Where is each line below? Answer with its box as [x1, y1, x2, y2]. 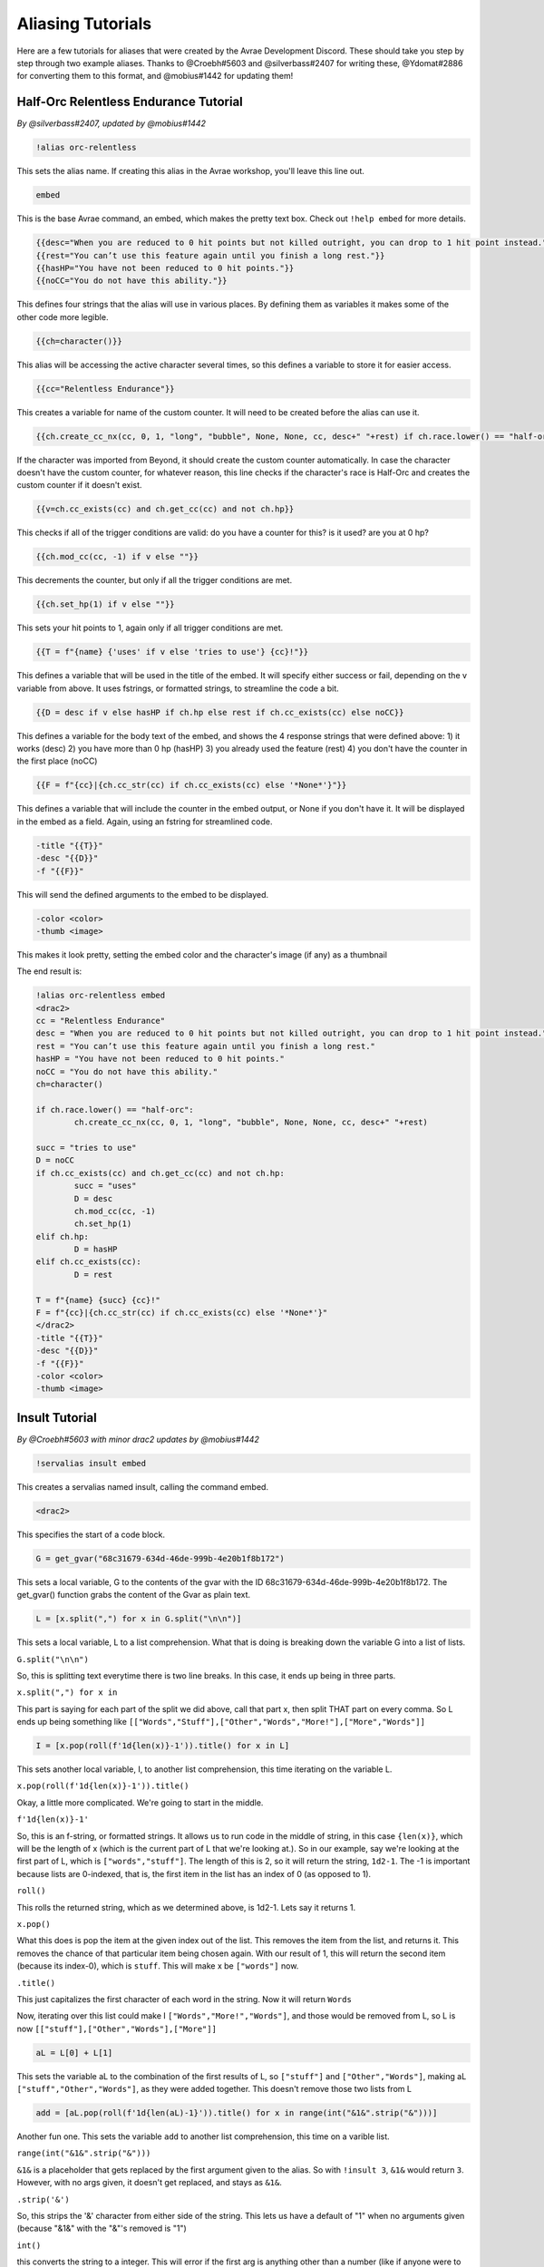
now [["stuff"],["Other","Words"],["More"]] [16, 2023, 218, 2034]
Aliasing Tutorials [16, 14, 152, 34]
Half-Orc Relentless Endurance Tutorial [16, 94, 244, 110]
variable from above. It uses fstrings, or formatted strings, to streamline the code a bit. [16, 683, 339, 694]
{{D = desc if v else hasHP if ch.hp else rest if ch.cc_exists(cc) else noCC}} [35, 707, 404, 717]
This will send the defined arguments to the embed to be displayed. [16, 889, 269, 900]
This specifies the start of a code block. [16, 1529, 165, 1540]
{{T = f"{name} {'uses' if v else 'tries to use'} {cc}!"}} [35, 647, 309, 657]
